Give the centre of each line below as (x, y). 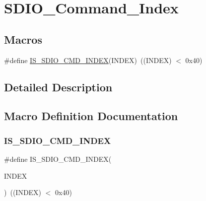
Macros (23, 39)
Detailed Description (58, 87)
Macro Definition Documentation (91, 116)
